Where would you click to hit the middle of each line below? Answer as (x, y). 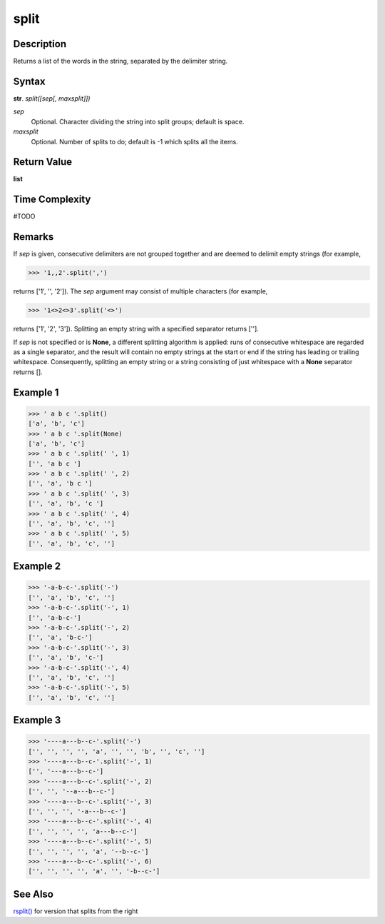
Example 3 (37, 720)
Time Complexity (52, 200)
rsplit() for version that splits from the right (76, 911)
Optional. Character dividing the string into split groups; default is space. (138, 121)
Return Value (43, 162)
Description (40, 44)
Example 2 (37, 567)
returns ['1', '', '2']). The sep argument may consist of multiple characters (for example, (140, 291)
